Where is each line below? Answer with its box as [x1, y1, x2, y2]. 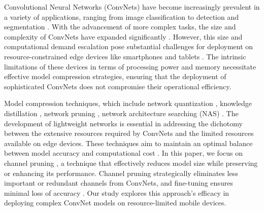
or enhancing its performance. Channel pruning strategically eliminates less [4, 167, 238, 178]
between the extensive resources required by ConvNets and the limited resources [4, 128, 254, 138]
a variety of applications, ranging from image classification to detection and [4, 11, 239, 22]
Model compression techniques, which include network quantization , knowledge [4, 98, 252, 109]
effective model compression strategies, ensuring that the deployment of [4, 71, 226, 82]
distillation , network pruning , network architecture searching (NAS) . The [4, 108, 239, 118]
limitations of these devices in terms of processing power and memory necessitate [4, 61, 256, 72]
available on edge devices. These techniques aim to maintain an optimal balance [4, 137, 253, 148]
